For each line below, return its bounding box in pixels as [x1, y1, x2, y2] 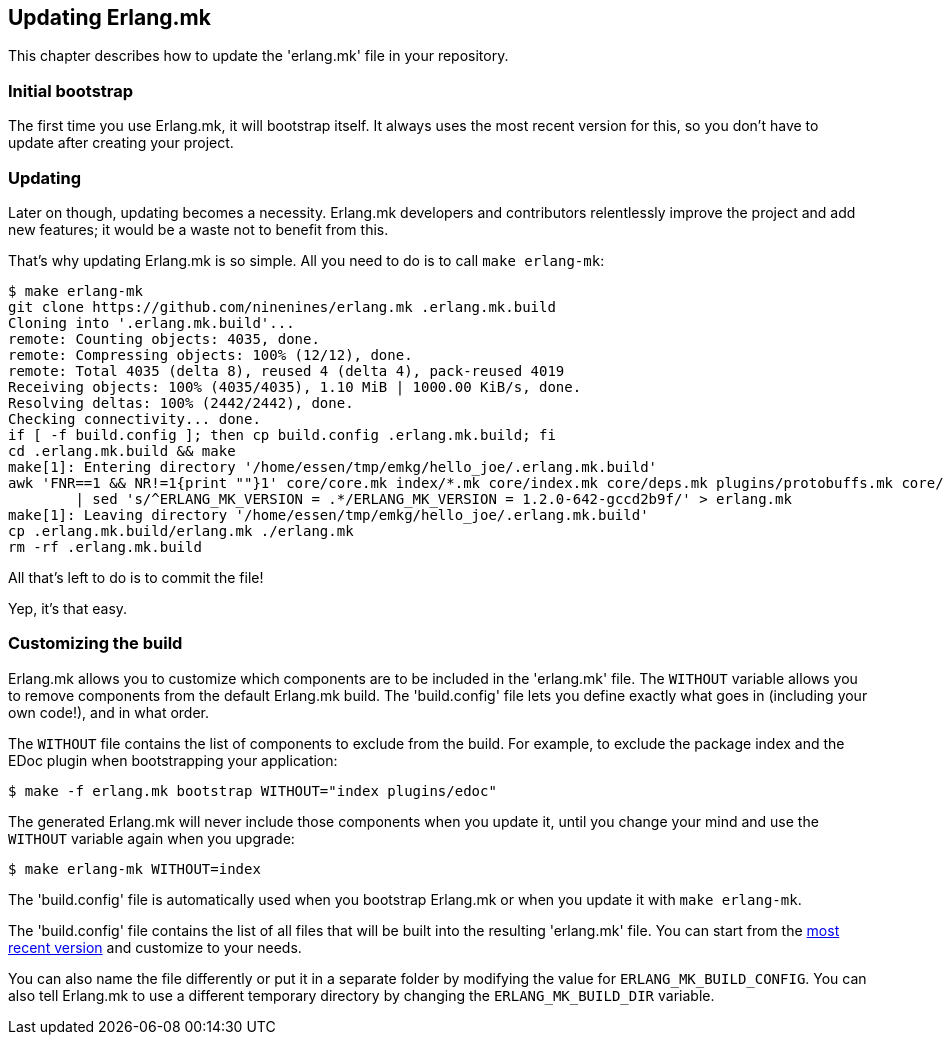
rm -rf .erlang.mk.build [8, 538, 202, 555]
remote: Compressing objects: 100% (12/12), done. [8, 346, 413, 363]
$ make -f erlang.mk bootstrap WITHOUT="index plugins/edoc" [8, 782, 497, 799]
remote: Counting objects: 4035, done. [8, 330, 320, 347]
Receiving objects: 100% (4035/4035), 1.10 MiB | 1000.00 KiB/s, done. [8, 378, 582, 395]
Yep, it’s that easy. [8, 599, 128, 617]
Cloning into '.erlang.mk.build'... [8, 314, 295, 331]
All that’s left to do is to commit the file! [8, 568, 264, 586]
